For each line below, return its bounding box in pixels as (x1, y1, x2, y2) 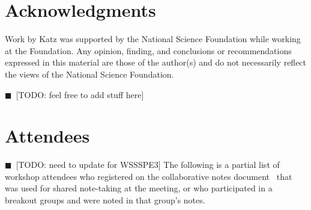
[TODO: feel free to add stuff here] (16, 88, 144, 100)
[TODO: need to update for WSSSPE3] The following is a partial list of (16, 158, 280, 171)
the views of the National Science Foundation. (5, 67, 174, 80)
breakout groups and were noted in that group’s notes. (5, 194, 205, 206)
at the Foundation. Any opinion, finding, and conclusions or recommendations (5, 44, 292, 57)
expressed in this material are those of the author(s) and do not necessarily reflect (5, 56, 307, 69)
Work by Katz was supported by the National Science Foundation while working (5, 32, 301, 45)
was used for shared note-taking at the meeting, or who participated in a (5, 182, 273, 194)
